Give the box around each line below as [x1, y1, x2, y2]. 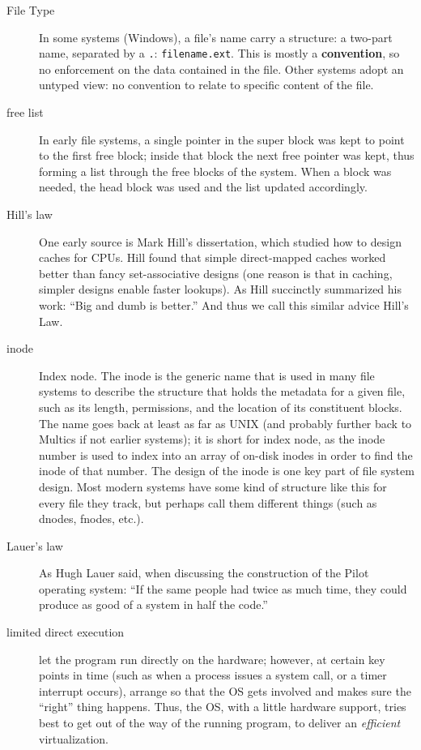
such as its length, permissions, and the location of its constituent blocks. [39, 398, 402, 415]
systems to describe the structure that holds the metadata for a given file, [39, 383, 406, 400]
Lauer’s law [6, 537, 63, 554]
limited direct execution [6, 624, 125, 641]
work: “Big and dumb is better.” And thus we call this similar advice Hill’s [39, 296, 409, 313]
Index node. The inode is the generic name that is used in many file [39, 366, 375, 384]
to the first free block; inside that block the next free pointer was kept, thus [39, 147, 415, 164]
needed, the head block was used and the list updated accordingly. [39, 178, 368, 195]
